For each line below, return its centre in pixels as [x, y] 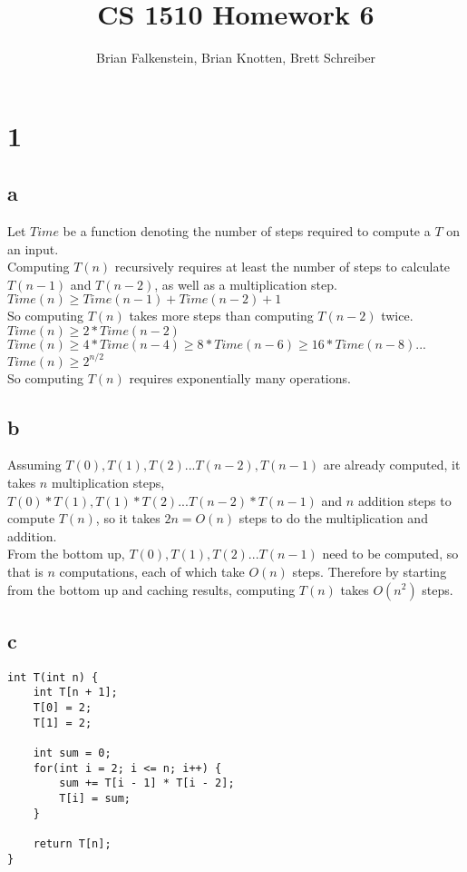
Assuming [34, 465]
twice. [397, 316]
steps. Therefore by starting [370, 571]
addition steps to [404, 500]
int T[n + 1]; [75, 693]
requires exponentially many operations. [240, 377]
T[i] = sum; [95, 798]
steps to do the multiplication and [333, 518]
